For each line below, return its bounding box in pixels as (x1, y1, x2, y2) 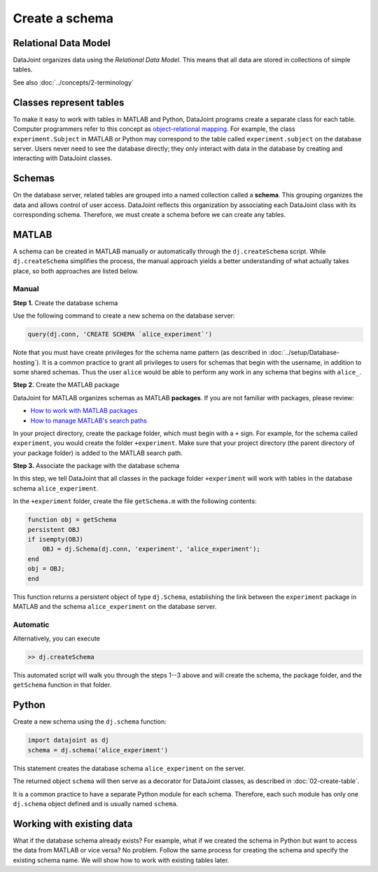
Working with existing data (13, 817, 133, 829)
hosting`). (13, 358, 41, 367)
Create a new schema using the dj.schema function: (13, 717, 167, 726)
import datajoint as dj (27, 736, 110, 745)
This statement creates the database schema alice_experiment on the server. (13, 764, 246, 773)
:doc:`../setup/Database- (268, 349, 339, 357)
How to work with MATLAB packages (30, 407, 138, 415)
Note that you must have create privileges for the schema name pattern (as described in (13, 349, 267, 357)
